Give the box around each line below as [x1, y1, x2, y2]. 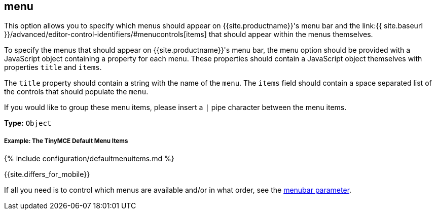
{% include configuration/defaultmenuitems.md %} [4, 154, 174, 163]
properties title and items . [4, 63, 102, 72]
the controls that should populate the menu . [4, 87, 149, 96]
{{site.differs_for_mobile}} [4, 170, 90, 179]
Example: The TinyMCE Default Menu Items [4, 137, 128, 145]
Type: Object [4, 119, 52, 128]
